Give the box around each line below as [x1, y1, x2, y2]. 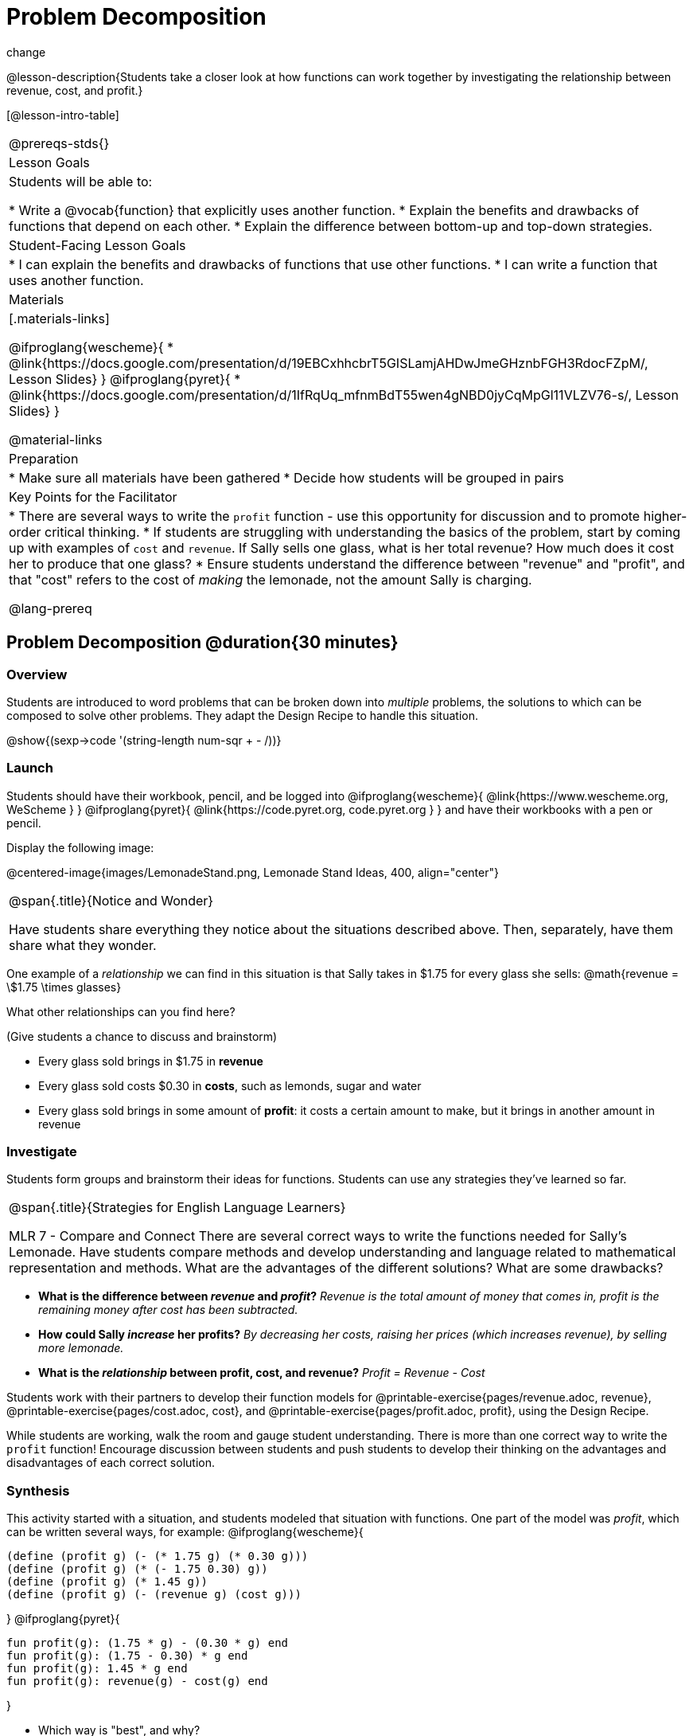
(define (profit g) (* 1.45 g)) [6, 1575, 208, 1589]
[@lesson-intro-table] [6, 108, 119, 122]
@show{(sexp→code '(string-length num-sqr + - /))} [6, 733, 282, 747]
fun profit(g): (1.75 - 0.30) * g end [6, 1649, 248, 1663]
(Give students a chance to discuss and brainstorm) [6, 1029, 278, 1043]
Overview [6, 666, 68, 682]
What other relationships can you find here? [6, 1004, 236, 1019]
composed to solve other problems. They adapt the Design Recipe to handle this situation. [6, 708, 478, 722]
